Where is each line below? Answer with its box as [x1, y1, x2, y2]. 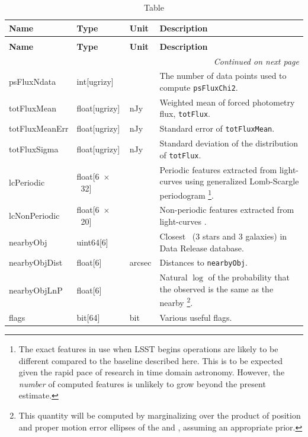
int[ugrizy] [76, 75, 114, 88]
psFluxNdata [9, 75, 56, 88]
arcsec [129, 256, 152, 269]
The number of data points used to [159, 69, 287, 82]
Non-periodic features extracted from [159, 203, 294, 216]
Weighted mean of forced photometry [159, 95, 295, 108]
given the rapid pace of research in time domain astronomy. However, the [18, 366, 285, 378]
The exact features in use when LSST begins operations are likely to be [18, 343, 278, 355]
